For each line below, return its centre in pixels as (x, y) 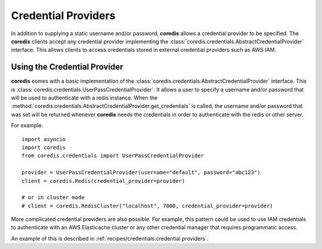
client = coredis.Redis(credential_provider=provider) (103, 181)
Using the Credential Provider (67, 67)
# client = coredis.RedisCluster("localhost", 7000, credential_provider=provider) (148, 206)
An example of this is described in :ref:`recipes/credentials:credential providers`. (110, 238)
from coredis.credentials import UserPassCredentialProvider (113, 156)
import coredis (44, 147)
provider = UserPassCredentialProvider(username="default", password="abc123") (141, 172)
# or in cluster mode (53, 197)
